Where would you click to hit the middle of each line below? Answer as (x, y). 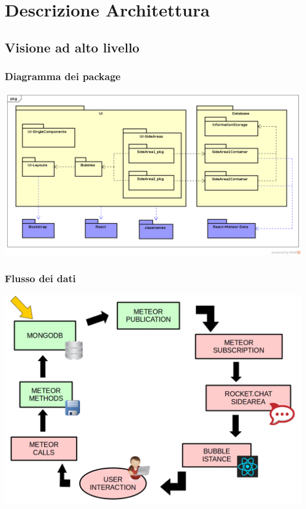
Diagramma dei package (63, 76)
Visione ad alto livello (72, 47)
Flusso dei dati (40, 278)
